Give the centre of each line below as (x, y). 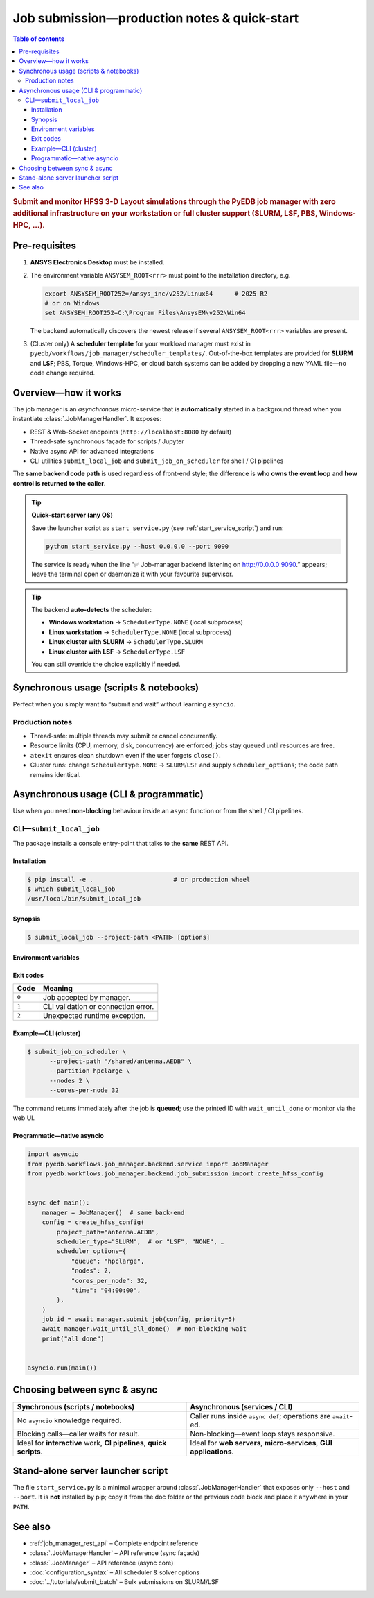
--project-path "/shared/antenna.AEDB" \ (121, 1061)
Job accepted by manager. (87, 997)
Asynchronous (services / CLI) (241, 1406)
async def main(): (59, 1203)
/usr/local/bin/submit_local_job (84, 899)
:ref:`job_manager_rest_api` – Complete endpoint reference (114, 1543)
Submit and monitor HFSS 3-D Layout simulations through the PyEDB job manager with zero (174, 202)
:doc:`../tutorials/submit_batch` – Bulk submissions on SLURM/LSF (125, 1582)
